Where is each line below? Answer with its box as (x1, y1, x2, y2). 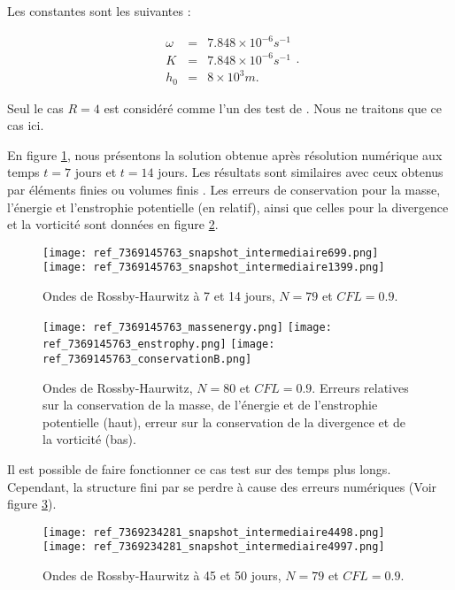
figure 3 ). (7, 494, 57, 513)
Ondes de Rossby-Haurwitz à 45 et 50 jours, (42, 566, 281, 585)
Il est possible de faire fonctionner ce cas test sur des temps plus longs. (7, 460, 391, 479)
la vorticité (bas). (42, 430, 136, 448)
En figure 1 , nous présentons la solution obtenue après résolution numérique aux (7, 145, 443, 164)
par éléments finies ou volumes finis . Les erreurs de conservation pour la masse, (7, 180, 441, 199)
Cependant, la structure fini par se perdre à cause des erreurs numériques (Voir (7, 477, 437, 495)
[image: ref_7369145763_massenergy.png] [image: (42, 320, 332, 333)
